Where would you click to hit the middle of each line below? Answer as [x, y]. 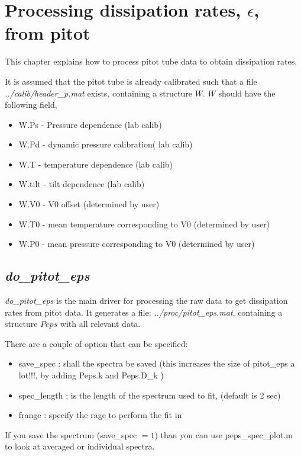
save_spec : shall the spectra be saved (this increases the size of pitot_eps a [157, 363]
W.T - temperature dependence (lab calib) [96, 164]
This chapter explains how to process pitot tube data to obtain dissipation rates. [151, 61]
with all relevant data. [100, 324]
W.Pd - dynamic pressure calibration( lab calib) [106, 144]
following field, [31, 105]
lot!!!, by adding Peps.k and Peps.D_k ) [91, 375]
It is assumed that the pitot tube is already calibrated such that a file [131, 81]
